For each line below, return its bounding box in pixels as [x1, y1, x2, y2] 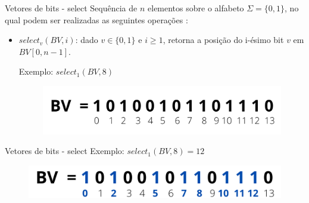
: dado [75, 33, 98, 46]
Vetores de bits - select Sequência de [5, 2, 138, 14]
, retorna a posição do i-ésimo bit [163, 33, 284, 46]
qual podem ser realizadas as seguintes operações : [5, 13, 188, 26]
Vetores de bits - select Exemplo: [5, 144, 124, 157]
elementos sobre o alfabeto [148, 2, 244, 14]
